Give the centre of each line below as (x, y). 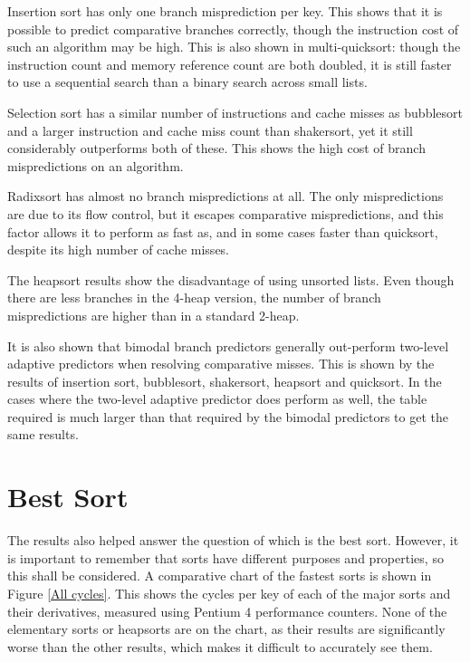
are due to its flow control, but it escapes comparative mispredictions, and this (225, 213)
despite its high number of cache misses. (118, 249)
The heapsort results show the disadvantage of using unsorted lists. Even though (231, 279)
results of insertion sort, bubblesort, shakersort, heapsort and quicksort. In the (225, 381)
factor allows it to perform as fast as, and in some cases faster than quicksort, (223, 231)
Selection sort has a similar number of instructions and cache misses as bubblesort (235, 112)
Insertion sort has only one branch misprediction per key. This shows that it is (225, 11)
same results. (43, 434)
